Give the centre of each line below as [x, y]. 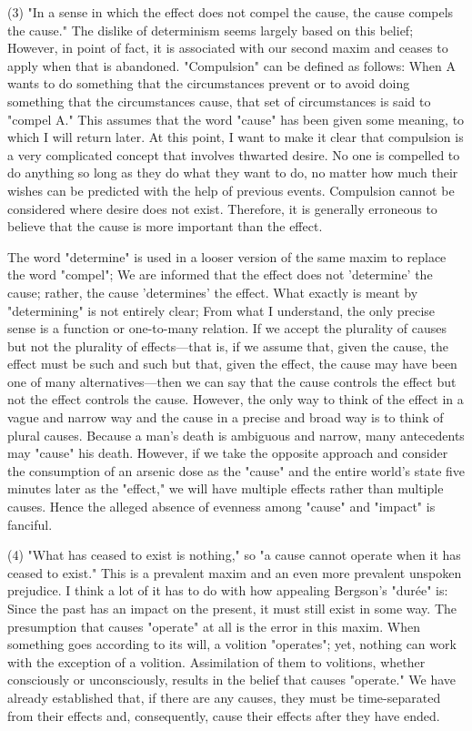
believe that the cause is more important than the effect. [165, 226]
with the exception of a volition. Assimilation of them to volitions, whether [216, 661]
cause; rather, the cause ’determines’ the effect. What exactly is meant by [213, 292]
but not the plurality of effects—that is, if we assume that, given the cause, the [228, 345]
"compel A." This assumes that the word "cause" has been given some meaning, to [236, 119]
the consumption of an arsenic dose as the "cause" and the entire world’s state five [236, 470]
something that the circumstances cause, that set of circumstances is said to [219, 101]
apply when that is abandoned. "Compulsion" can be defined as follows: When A [232, 65]
